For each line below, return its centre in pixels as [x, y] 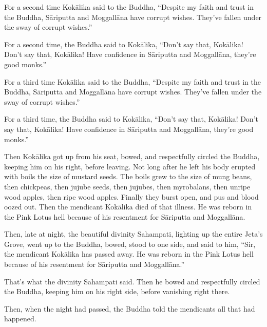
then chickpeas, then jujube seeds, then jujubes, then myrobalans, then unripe [127, 186]
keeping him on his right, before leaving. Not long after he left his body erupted [130, 166]
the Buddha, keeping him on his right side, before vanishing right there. [117, 291]
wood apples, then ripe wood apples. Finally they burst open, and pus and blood [131, 196]
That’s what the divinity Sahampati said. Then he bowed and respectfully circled [132, 281]
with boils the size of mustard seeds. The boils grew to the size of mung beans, [128, 176]
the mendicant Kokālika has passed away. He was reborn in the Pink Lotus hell [129, 254]
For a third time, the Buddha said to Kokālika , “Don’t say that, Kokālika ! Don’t [131, 119]
